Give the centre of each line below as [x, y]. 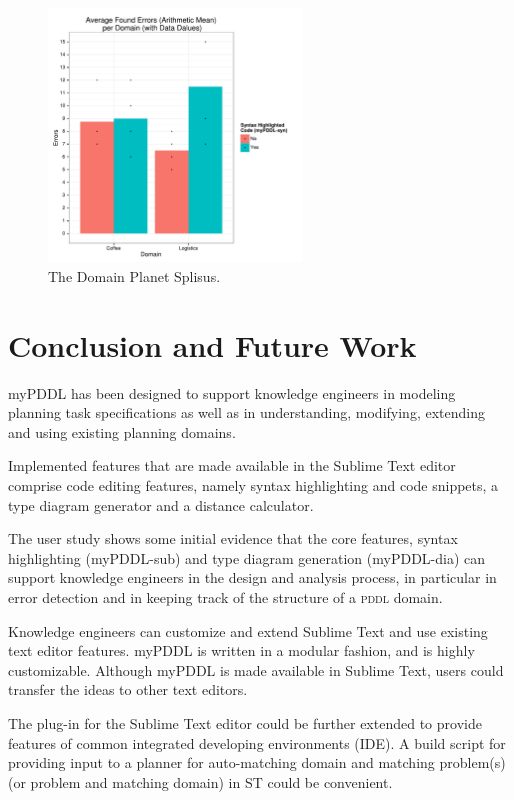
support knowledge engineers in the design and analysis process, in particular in [252, 577]
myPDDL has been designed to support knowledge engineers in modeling [232, 392]
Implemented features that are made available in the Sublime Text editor [232, 465]
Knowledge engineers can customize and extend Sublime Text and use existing [248, 630]
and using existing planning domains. [122, 431]
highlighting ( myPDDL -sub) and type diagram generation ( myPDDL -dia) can [247, 557]
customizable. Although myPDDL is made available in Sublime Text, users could [256, 669]
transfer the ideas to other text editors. [128, 689]
